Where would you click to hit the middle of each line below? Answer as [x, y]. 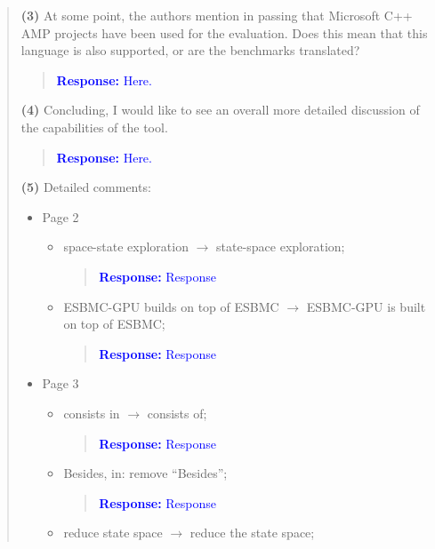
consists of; [177, 413]
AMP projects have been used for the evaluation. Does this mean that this [224, 32]
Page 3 [60, 383]
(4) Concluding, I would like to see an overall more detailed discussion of [220, 110]
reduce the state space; [252, 533]
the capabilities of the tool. [94, 127]
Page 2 [60, 216]
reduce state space [113, 533]
